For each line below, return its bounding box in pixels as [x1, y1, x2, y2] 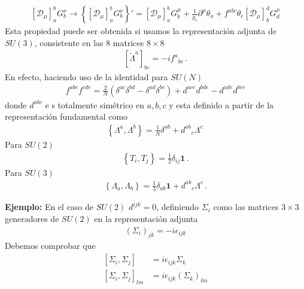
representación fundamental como [5, 110, 128, 123]
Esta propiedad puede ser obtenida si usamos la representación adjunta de [5, 25, 276, 37]
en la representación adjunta [94, 212, 198, 225]
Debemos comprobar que [5, 239, 96, 252]
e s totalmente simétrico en [45, 98, 145, 111]
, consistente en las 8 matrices [34, 36, 144, 48]
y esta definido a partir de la [169, 98, 274, 111]
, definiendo [156, 200, 199, 213]
